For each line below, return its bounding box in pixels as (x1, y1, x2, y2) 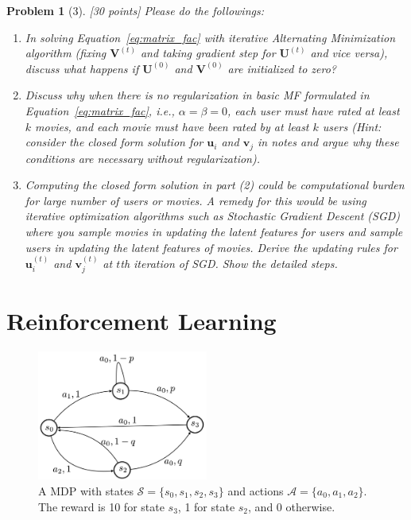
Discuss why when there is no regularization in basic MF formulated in (25, 87, 370, 103)
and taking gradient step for (140, 45, 276, 61)
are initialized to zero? (227, 60, 336, 76)
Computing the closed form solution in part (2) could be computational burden (25, 177, 405, 193)
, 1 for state (177, 498, 235, 514)
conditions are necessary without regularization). (25, 149, 261, 166)
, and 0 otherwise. (248, 498, 335, 514)
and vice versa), (310, 45, 388, 61)
